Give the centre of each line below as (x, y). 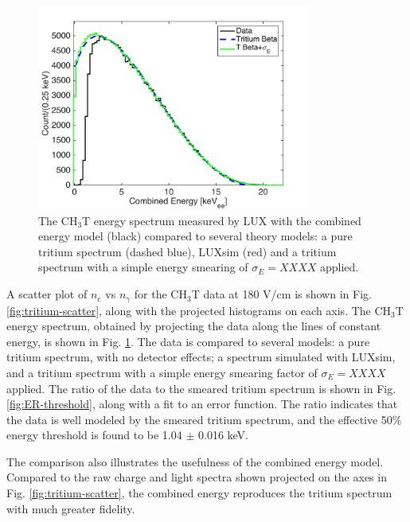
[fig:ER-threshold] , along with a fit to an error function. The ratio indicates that (202, 404)
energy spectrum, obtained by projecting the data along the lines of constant (194, 326)
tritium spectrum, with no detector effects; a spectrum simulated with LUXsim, (201, 357)
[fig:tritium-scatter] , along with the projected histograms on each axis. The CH (199, 310)
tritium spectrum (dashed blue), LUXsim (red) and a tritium (187, 251)
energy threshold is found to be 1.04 (94, 435)
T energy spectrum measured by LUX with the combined (222, 220)
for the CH (160, 294)
